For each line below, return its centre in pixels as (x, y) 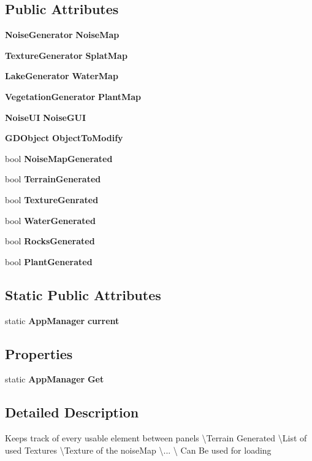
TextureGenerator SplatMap (66, 55)
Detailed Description (72, 412)
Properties (39, 353)
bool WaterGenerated (50, 220)
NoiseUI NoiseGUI (46, 117)
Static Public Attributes (83, 294)
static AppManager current (62, 320)
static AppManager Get (55, 379)
